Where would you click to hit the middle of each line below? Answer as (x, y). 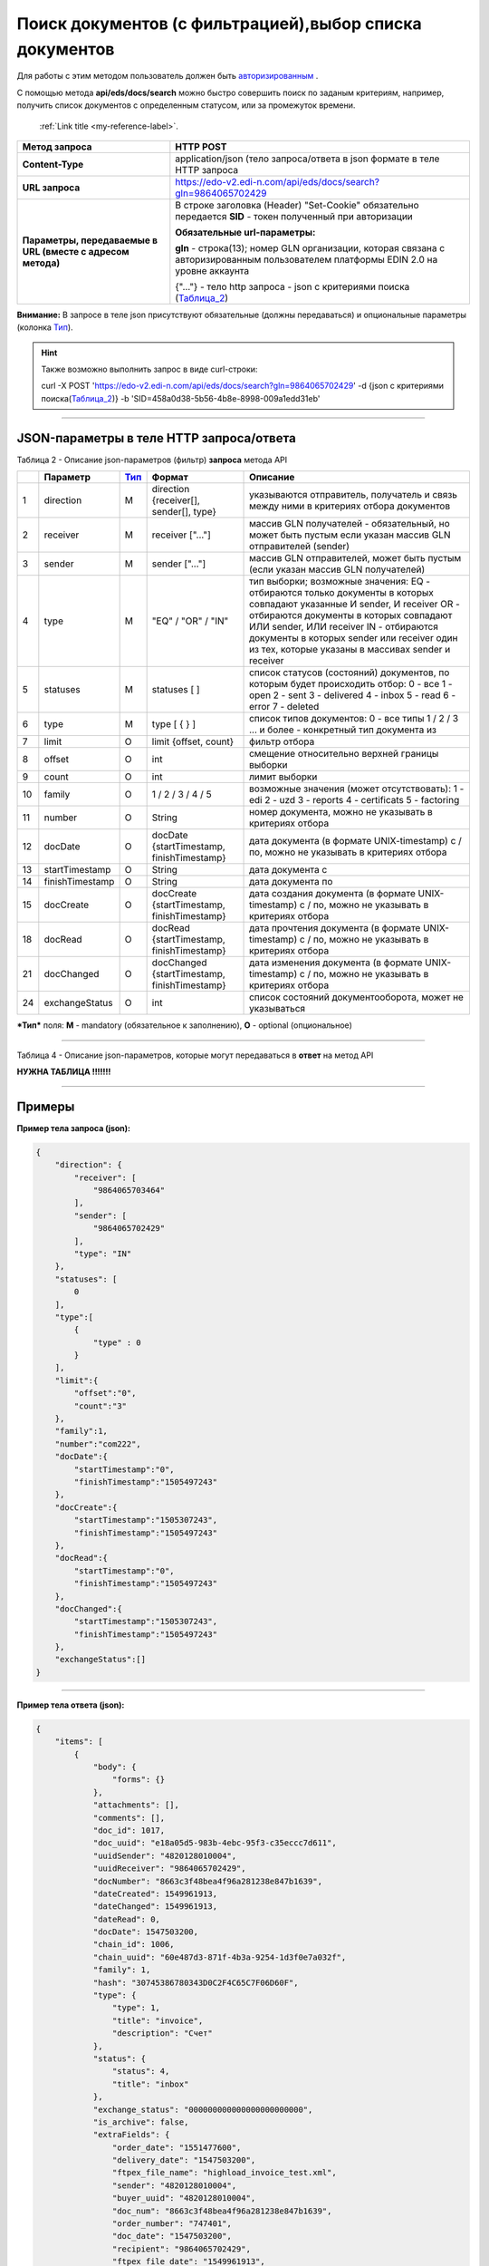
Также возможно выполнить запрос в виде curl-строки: (149, 369)
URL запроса (51, 188)
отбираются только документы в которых (341, 593)
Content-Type (53, 164)
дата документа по (291, 882)
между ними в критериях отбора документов (350, 506)
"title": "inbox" (150, 2084)
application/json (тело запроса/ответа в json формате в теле (307, 159)
